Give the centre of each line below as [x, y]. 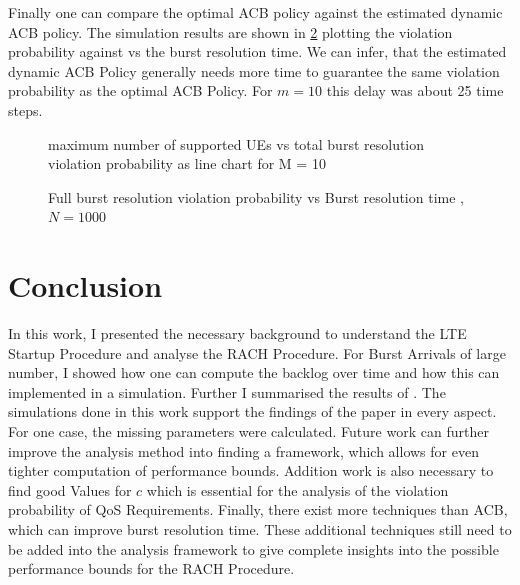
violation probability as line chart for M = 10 [187, 163]
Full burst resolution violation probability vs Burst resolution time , [256, 196]
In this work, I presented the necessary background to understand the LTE [237, 333]
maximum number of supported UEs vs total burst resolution [236, 143]
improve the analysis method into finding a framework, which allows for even [243, 450]
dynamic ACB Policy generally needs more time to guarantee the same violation [254, 70]
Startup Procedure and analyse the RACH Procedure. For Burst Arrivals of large [257, 352]
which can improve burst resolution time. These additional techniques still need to [260, 529]
